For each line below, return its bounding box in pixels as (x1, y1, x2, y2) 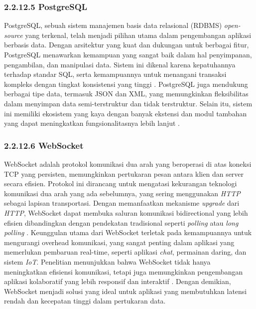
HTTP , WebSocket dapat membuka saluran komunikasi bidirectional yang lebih (4, 207, 248, 218)
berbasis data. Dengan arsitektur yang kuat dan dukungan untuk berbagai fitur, (4, 39, 249, 50)
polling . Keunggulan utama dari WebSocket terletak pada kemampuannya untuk (4, 227, 252, 238)
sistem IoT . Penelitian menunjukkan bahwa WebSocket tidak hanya (4, 256, 211, 267)
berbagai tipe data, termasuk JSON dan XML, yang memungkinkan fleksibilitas (4, 88, 249, 99)
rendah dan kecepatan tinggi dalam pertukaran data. (4, 296, 166, 306)
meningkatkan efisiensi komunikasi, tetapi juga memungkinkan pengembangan (4, 266, 243, 277)
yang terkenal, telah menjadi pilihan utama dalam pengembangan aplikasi (25, 29, 252, 40)
